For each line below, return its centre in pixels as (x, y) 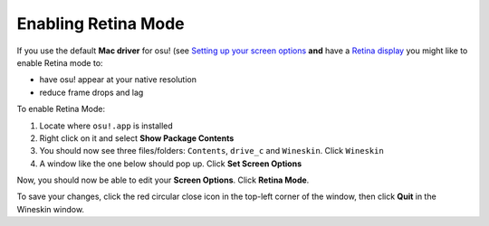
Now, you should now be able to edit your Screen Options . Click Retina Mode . (163, 180)
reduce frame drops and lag (91, 92)
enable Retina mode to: (60, 62)
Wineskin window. (51, 209)
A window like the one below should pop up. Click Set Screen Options (171, 164)
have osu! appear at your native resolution (118, 80)
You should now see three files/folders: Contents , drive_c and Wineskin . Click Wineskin (211, 151)
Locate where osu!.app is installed (106, 126)
